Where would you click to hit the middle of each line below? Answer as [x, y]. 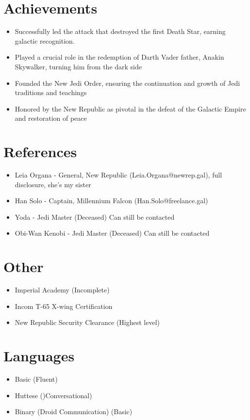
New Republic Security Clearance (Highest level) [87, 322]
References [40, 152]
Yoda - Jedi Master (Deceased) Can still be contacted [95, 217]
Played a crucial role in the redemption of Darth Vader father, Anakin [119, 57]
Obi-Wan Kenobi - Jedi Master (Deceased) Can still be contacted [112, 233]
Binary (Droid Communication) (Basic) [74, 412]
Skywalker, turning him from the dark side [78, 66]
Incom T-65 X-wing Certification [64, 306]
